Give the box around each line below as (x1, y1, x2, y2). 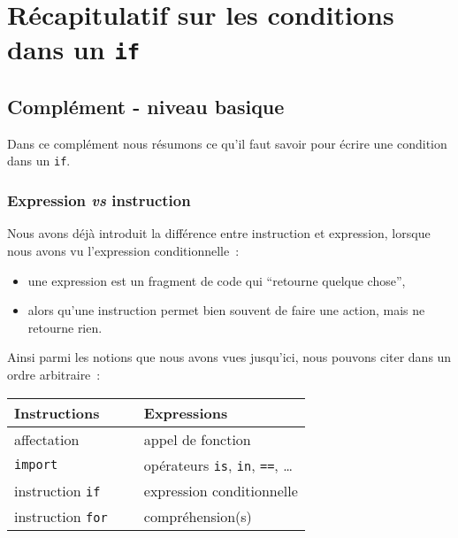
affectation (14, 428, 80, 450)
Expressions (143, 402, 228, 423)
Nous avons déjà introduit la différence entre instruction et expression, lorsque (7, 224, 431, 242)
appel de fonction (143, 428, 251, 450)
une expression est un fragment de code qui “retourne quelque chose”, (27, 271, 406, 289)
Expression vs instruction (7, 189, 191, 211)
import (14, 457, 58, 473)
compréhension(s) (143, 505, 252, 526)
